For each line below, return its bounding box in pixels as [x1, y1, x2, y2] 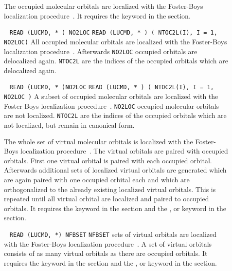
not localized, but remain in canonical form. [4, 120, 135, 130]
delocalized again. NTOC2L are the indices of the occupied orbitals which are [4, 56, 228, 66]
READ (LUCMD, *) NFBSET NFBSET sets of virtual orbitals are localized [9, 229, 217, 239]
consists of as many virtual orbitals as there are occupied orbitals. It [4, 248, 208, 258]
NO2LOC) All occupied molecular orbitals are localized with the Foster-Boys [4, 36, 227, 46]
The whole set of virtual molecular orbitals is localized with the [4, 136, 193, 146]
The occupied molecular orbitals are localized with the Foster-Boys [4, 1, 203, 11]
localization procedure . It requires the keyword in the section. [4, 10, 191, 20]
